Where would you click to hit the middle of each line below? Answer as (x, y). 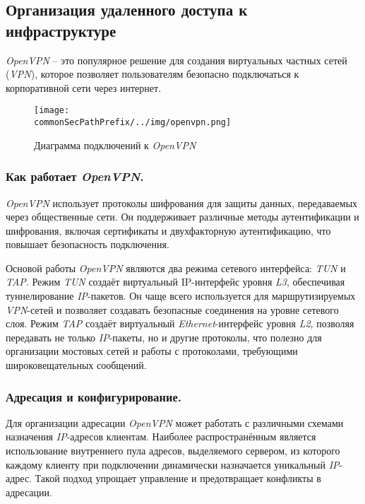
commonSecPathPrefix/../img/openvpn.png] (133, 123)
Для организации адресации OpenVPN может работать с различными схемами (175, 422)
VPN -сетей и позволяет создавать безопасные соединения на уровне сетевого (172, 309)
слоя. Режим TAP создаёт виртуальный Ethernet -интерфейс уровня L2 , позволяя (180, 323)
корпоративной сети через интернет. (84, 87)
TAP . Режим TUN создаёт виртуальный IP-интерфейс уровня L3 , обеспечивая (175, 282)
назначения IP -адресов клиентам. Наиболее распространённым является (161, 436)
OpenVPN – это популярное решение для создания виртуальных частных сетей (176, 60)
